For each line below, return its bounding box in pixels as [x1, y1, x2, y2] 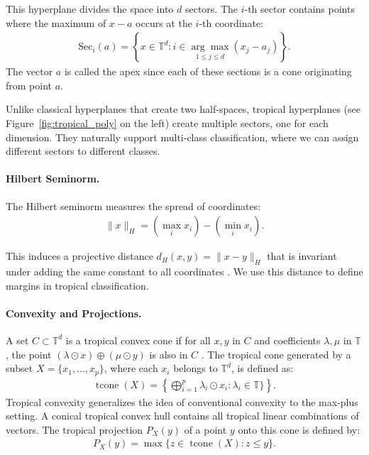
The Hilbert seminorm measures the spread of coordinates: [6, 198, 261, 213]
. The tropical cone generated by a [201, 346, 351, 361]
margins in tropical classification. [6, 278, 149, 292]
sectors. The [184, 1, 238, 16]
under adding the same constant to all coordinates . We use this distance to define [6, 264, 363, 278]
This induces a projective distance [6, 248, 153, 263]
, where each [104, 361, 158, 375]
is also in [149, 346, 188, 361]
